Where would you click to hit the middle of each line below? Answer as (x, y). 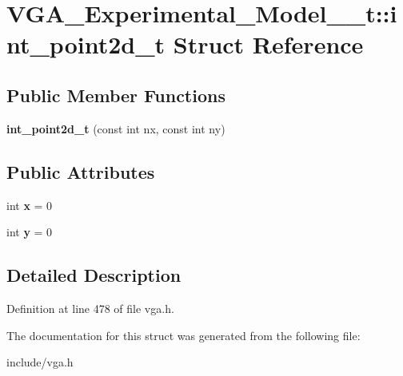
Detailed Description (94, 275)
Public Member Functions (116, 95)
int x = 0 (30, 205)
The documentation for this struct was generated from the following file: (184, 335)
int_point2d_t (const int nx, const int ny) (116, 128)
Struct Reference (268, 44)
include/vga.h (40, 362)
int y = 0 (30, 232)
